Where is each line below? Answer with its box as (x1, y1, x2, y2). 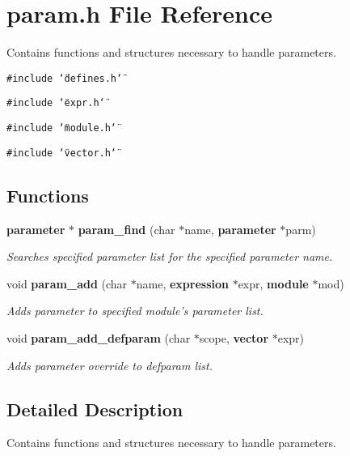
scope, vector (199, 329, 269, 346)
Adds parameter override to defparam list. (6, 356, 213, 373)
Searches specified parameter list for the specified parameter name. (6, 248, 333, 265)
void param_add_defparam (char (6, 329, 191, 346)
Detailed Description (6, 396, 183, 421)
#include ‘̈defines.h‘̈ (6, 72, 123, 84)
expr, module (238, 275, 309, 292)
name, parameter (184, 220, 276, 237)
